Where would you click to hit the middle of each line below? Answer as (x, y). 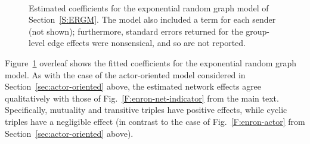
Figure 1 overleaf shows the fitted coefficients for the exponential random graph (151, 62)
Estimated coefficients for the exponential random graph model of (149, 7)
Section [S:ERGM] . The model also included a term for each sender (152, 19)
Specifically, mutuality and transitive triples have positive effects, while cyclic (146, 110)
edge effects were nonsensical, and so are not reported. (147, 43)
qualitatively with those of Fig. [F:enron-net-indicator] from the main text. (142, 98)
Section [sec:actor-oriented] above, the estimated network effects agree (133, 86)
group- (258, 31)
